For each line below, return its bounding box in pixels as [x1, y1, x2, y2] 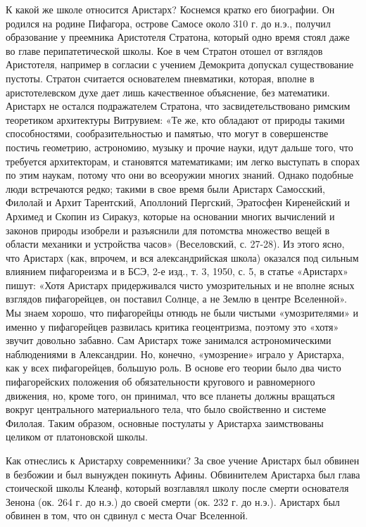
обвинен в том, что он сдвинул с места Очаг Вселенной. [6, 508, 248, 523]
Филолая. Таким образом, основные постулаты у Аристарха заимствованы [6, 415, 324, 430]
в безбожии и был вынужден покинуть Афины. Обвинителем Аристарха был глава [6, 466, 360, 481]
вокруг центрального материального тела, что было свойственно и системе [6, 402, 327, 417]
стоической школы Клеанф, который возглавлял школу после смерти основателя [6, 481, 349, 495]
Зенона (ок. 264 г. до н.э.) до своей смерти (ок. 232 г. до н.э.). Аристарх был [6, 494, 340, 509]
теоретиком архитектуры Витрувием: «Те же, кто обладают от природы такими [6, 112, 345, 127]
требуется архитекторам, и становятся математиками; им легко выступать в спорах [6, 153, 360, 168]
